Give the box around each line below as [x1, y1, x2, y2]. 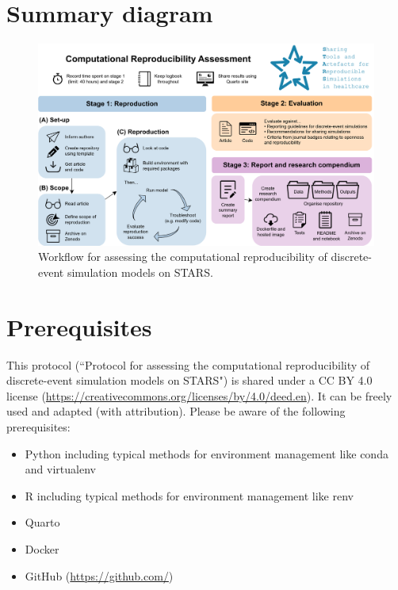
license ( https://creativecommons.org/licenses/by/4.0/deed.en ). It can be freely [6, 387, 392, 404]
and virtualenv [25, 461, 96, 477]
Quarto [25, 514, 60, 531]
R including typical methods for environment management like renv [25, 487, 354, 504]
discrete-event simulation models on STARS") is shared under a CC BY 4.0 [6, 372, 373, 389]
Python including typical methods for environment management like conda [25, 445, 388, 462]
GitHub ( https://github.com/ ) [25, 567, 174, 584]
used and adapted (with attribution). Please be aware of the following [6, 403, 346, 420]
